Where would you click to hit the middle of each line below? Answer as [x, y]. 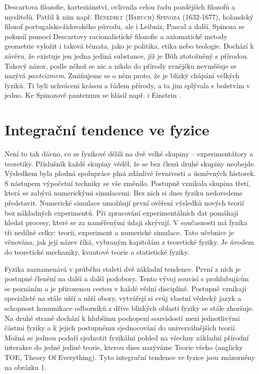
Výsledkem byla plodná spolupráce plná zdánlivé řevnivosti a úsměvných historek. [130, 173]
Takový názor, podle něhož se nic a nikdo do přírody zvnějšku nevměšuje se [120, 65]
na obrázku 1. [25, 367]
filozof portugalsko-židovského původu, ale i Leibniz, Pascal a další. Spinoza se [124, 26]
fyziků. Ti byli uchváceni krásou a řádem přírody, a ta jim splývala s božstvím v [127, 85]
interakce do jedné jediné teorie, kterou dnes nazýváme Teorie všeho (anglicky [124, 347]
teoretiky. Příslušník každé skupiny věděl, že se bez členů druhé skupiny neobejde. [130, 163]
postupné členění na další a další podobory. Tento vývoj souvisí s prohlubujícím [127, 278]
